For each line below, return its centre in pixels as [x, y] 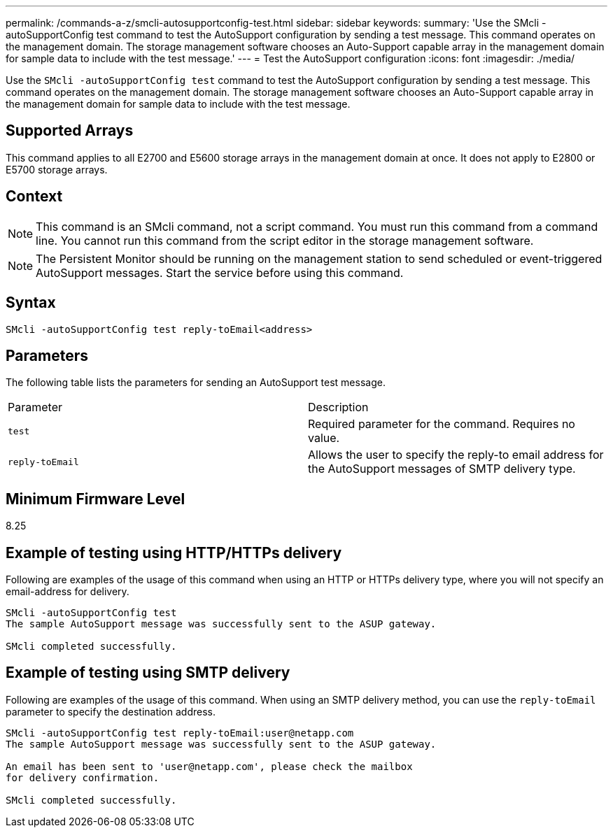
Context [34, 197]
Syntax [31, 303]
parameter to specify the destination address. [111, 711]
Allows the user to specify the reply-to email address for [456, 455]
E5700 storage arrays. [57, 169]
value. [324, 438]
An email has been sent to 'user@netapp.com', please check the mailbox [209, 766]
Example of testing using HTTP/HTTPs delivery [174, 553]
